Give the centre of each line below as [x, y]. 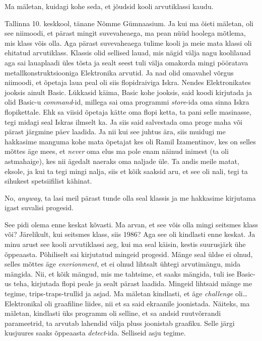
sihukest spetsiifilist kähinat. [48, 181]
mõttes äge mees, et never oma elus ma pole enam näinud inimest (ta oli [117, 151]
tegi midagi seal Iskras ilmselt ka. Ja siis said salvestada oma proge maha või [123, 121]
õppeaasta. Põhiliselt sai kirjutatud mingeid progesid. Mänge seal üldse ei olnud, [129, 254]
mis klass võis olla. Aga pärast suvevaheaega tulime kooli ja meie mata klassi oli [128, 42]
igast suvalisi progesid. [39, 207]
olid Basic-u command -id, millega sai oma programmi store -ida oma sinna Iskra [127, 102]
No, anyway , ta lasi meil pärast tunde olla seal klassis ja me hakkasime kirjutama [130, 197]
